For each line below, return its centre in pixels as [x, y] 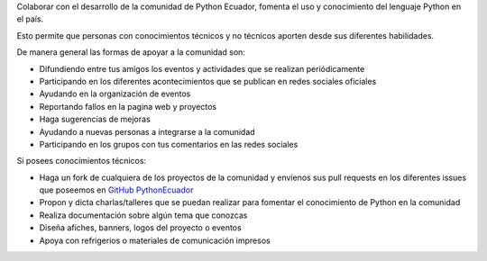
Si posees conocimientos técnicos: [82, 161]
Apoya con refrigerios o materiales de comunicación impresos [155, 240]
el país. [30, 19]
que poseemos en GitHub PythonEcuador [116, 190]
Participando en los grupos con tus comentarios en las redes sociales [169, 144]
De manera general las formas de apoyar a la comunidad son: [131, 52]
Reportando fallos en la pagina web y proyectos [128, 106]
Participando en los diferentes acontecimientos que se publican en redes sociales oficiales [208, 81]
